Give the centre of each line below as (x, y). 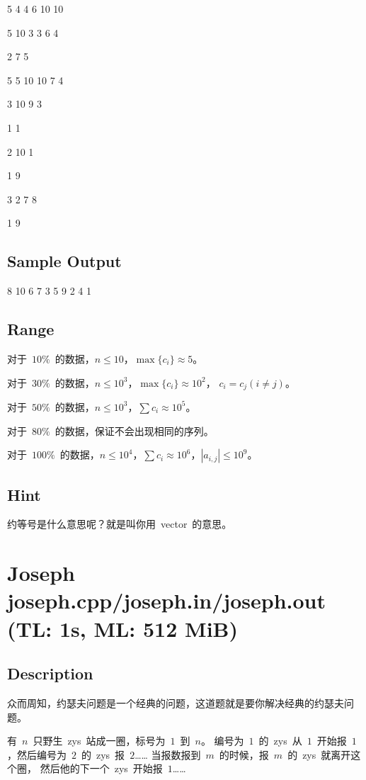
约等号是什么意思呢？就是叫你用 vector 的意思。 (120, 524)
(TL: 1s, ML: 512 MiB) (122, 628)
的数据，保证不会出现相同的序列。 (134, 430)
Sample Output (64, 261)
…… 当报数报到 (168, 754)
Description (50, 673)
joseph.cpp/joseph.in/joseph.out (166, 600)
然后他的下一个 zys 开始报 (101, 768)
